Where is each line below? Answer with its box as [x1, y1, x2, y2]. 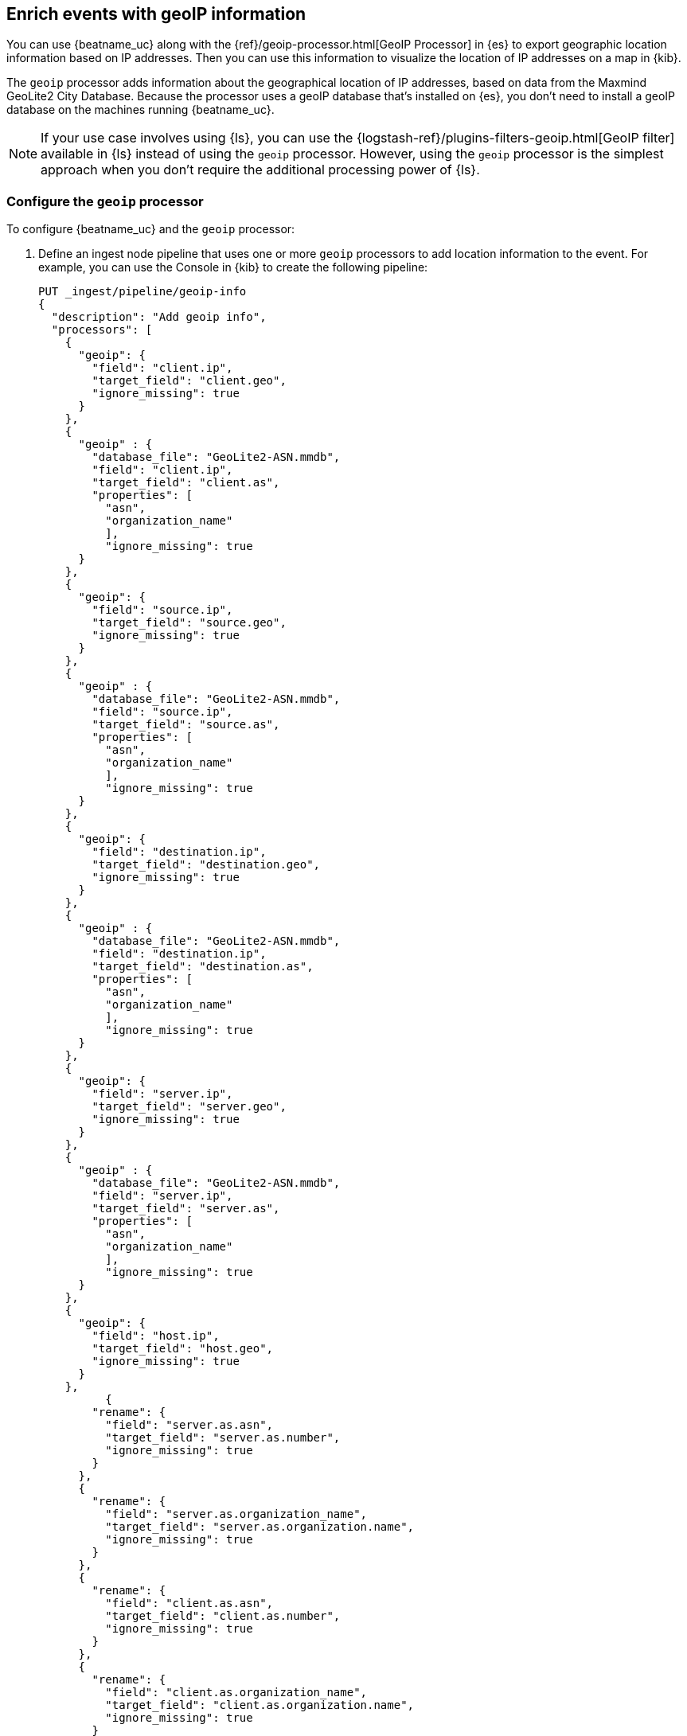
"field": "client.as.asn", [105, 1597, 274, 1610]
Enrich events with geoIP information [6, 4, 306, 24]
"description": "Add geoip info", [51, 310, 267, 324]
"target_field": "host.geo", [92, 1342, 274, 1356]
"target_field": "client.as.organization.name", [105, 1699, 415, 1712]
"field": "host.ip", [92, 1329, 220, 1343]
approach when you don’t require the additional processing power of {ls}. [41, 162, 480, 178]
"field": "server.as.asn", [105, 1418, 274, 1432]
